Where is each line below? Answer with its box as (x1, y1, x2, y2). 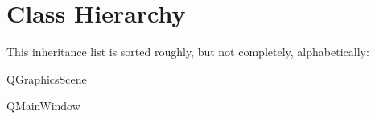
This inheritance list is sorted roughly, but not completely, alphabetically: (6, 43, 369, 60)
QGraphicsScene (6, 70, 87, 87)
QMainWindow (6, 97, 80, 114)
